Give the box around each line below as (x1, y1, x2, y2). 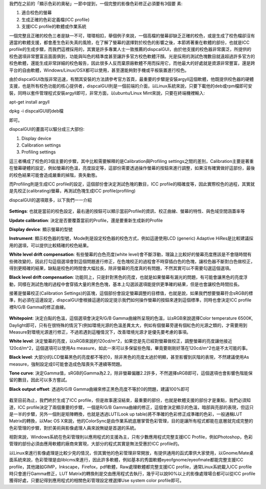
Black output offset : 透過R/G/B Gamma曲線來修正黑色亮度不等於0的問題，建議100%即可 (9, 386, 190, 392)
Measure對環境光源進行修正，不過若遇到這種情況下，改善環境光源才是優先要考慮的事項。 (9, 329, 191, 335)
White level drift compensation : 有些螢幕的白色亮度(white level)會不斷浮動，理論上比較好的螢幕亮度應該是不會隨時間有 (9, 252, 252, 258)
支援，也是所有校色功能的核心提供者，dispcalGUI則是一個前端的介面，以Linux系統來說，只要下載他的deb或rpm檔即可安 (9, 83, 253, 89)
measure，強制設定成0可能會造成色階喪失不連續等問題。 (9, 361, 125, 367)
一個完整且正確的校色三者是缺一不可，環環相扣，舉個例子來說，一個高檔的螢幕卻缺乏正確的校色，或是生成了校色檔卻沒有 (9, 33, 255, 38)
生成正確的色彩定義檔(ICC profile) (21, 16, 90, 22)
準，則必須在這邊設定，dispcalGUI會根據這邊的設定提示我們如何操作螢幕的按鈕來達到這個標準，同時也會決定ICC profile (9, 297, 252, 303)
